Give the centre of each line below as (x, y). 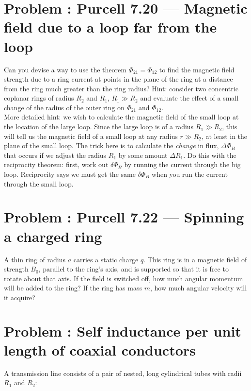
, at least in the (224, 136)
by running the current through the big (182, 164)
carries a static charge (106, 259)
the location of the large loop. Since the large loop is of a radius (99, 127)
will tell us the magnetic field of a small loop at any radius (91, 136)
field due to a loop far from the (110, 27)
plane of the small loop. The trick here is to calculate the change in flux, (111, 145)
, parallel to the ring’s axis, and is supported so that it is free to (133, 269)
